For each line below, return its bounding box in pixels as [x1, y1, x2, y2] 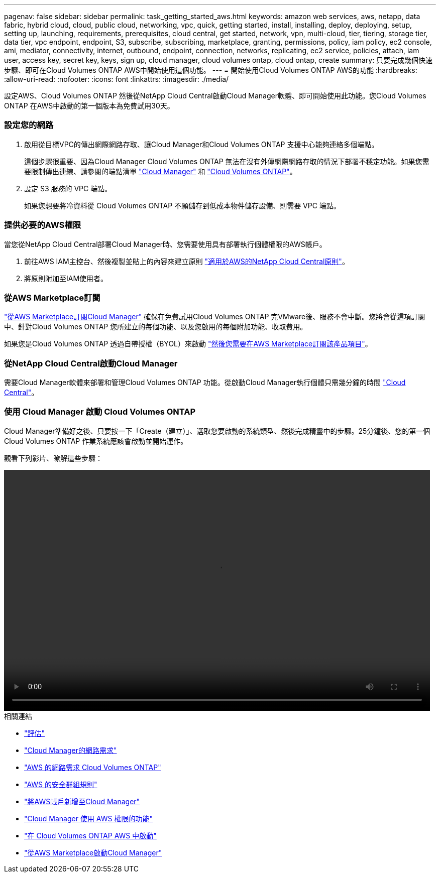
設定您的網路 [4, 120, 54, 131]
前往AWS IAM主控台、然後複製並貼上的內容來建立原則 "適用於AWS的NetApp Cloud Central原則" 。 [24, 257, 349, 266]
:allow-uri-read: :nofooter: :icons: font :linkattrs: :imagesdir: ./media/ [4, 75, 229, 83]
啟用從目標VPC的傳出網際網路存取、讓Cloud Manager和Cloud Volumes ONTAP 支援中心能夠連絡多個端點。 [24, 140, 379, 149]
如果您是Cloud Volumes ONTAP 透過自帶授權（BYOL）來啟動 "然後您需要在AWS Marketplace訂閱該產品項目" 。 [4, 339, 372, 348]
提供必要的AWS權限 [4, 220, 81, 230]
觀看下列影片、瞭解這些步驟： [4, 453, 102, 462]
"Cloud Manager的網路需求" [24, 745, 117, 755]
